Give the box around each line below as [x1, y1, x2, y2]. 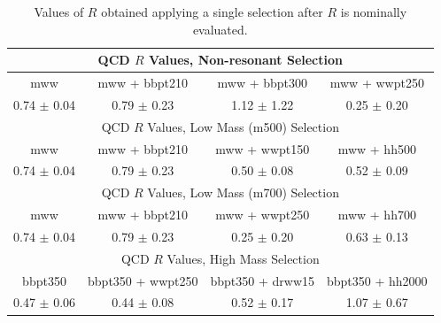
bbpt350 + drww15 [210, 271, 315, 289]
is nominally [340, 3, 407, 20]
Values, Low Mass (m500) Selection [147, 117, 339, 135]
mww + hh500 [337, 139, 416, 158]
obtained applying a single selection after [101, 3, 323, 20]
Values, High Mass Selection [166, 249, 320, 267]
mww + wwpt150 [215, 139, 310, 158]
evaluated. [192, 19, 248, 38]
